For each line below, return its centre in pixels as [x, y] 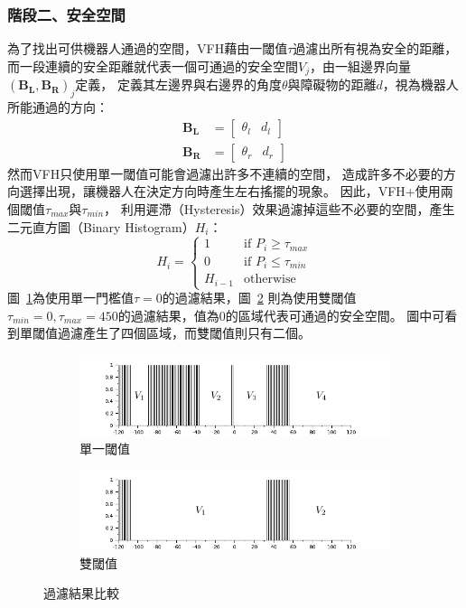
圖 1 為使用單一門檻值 [70, 298]
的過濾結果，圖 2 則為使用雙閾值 [259, 298]
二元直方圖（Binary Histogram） [101, 226]
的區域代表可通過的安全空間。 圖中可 [335, 315]
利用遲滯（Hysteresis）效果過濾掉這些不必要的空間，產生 [288, 208]
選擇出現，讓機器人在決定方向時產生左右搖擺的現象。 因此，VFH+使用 [230, 191]
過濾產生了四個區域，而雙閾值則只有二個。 [184, 333]
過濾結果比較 [81, 593]
